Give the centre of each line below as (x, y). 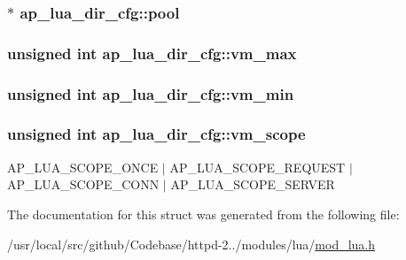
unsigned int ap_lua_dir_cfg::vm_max (152, 53)
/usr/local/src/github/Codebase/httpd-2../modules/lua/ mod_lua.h (191, 244)
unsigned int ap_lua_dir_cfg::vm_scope (156, 134)
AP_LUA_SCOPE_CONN (83, 184)
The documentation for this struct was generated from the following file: (203, 214)
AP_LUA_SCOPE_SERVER (253, 184)
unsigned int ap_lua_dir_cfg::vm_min (151, 93)
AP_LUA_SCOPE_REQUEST (258, 167)
